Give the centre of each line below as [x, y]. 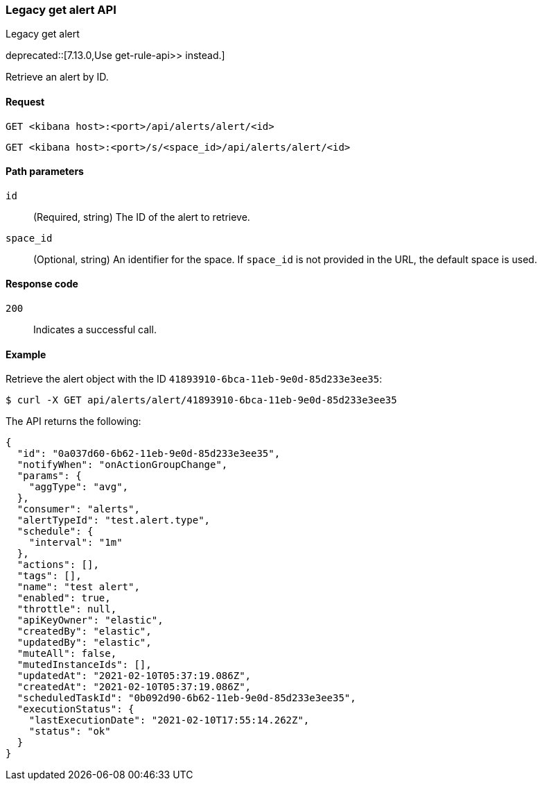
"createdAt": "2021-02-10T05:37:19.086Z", [134, 687]
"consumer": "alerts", [78, 509]
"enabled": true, [64, 598]
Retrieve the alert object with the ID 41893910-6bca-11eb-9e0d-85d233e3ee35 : [194, 379]
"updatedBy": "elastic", [84, 643]
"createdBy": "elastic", [84, 632]
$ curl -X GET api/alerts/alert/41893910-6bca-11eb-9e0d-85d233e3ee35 [201, 400]
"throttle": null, [67, 609]
